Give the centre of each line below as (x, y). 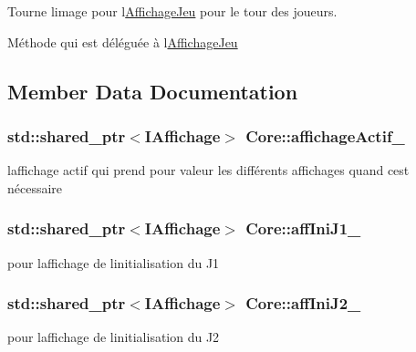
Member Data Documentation (153, 91)
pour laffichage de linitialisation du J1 (114, 262)
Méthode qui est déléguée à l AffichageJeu (123, 41)
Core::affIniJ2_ (303, 303)
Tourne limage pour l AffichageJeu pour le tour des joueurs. (172, 11)
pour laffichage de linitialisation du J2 (114, 337)
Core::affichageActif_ (325, 135)
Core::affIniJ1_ (303, 228)
